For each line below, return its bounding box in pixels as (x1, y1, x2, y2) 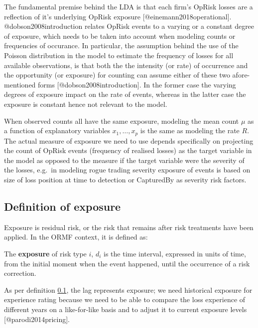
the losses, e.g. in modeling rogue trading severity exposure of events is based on (4, 164, 251, 175)
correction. (4, 268, 36, 278)
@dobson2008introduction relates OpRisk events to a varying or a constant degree (4, 21, 255, 31)
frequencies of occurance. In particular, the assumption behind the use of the (4, 40, 239, 51)
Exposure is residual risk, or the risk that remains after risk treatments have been (4, 222, 254, 232)
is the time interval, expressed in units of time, (104, 248, 246, 258)
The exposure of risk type (4, 248, 87, 258)
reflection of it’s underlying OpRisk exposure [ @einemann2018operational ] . (4, 11, 232, 21)
